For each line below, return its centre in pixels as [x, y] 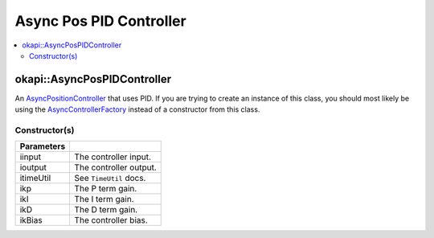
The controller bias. [111, 220]
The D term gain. [106, 210]
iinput [31, 157]
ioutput [33, 167]
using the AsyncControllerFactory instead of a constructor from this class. [137, 109]
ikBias [31, 220]
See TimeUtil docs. [110, 178]
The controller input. [113, 157]
